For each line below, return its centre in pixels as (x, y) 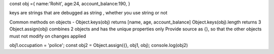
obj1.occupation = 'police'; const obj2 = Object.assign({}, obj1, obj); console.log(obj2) (99, 45)
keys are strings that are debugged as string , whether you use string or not (88, 13)
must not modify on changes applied (48, 36)
